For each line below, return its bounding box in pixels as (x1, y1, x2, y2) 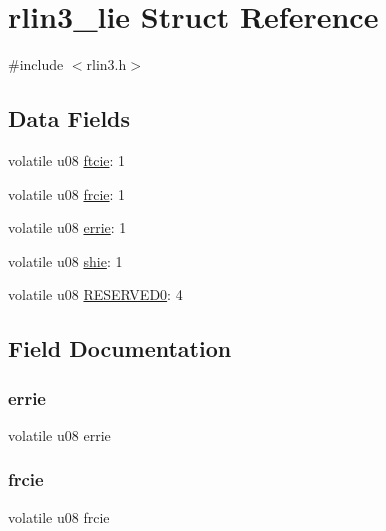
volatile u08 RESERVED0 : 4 (8, 284, 183, 305)
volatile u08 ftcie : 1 (8, 149, 126, 170)
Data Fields (8, 103, 131, 134)
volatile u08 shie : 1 (8, 250, 123, 271)
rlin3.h (86, 54, 127, 75)
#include (8, 54, 64, 75)
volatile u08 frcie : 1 (8, 183, 126, 204)
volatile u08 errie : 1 (8, 217, 127, 238)
